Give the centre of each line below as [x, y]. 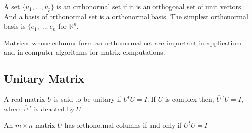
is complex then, [189, 99]
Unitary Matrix [44, 78]
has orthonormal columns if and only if [123, 125]
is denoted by [54, 108]
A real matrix [25, 99]
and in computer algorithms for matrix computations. [85, 52]
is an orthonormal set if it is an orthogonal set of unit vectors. [150, 6]
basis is [15, 26]
